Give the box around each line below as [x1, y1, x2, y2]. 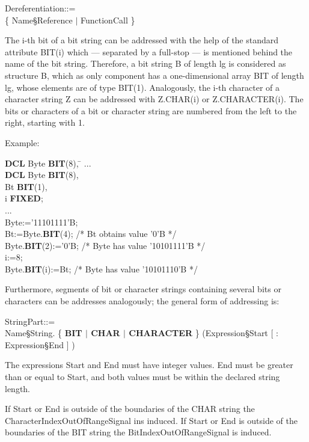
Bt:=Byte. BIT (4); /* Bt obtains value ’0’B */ [5, 227, 177, 240]
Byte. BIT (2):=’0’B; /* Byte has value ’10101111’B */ [5, 239, 206, 251]
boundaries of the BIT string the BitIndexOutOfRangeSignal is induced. [5, 426, 272, 438]
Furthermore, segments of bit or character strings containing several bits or [5, 283, 281, 295]
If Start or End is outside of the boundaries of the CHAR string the [5, 402, 255, 415]
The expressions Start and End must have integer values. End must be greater [5, 358, 293, 371]
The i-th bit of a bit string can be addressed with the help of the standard [5, 34, 279, 46]
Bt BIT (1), [5, 180, 47, 192]
